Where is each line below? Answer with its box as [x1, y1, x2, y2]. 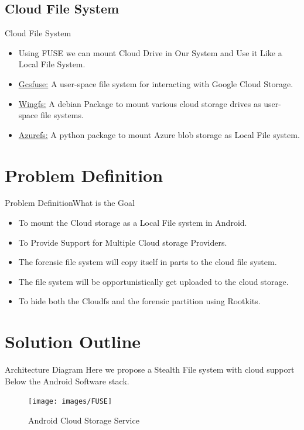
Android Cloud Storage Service [28, 414, 139, 426]
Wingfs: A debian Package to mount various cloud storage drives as [18, 97, 261, 109]
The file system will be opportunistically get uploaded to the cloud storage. [18, 275, 289, 287]
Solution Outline [5, 329, 141, 353]
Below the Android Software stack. [5, 374, 129, 387]
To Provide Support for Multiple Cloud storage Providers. [18, 236, 227, 248]
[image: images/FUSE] [28, 397, 112, 406]
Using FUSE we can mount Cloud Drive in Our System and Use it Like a [18, 46, 282, 59]
